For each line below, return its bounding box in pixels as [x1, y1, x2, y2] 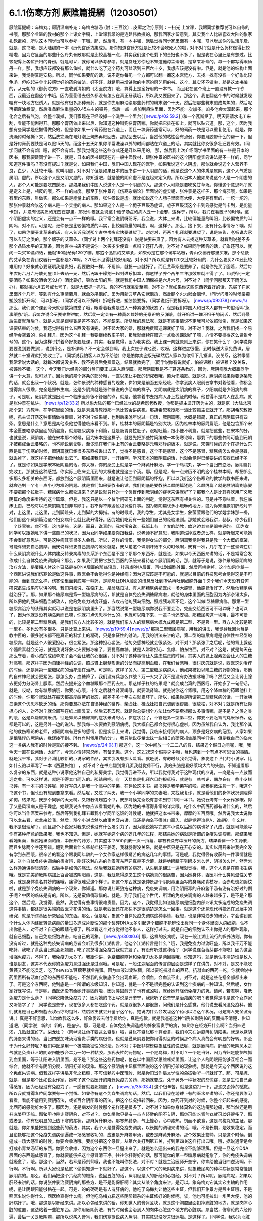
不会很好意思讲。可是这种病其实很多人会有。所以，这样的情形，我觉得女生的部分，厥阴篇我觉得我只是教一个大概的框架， [9, 537, 252, 543]
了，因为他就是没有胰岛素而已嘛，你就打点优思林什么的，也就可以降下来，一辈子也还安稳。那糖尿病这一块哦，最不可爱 [9, 612, 248, 618]
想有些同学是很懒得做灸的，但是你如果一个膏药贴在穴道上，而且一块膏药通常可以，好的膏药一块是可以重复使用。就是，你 [9, 127, 252, 133]
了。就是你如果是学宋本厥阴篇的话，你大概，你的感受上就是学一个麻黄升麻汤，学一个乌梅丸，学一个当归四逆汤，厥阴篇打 [9, 462, 252, 467]
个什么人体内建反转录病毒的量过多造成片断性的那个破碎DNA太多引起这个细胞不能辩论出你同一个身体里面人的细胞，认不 [9, 920, 249, 926]
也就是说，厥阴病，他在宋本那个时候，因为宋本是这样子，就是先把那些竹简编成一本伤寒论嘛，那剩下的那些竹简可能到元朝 [9, 434, 252, 440]
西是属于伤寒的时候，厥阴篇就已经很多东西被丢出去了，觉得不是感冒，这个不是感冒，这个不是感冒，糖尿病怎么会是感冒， [9, 448, 252, 454]
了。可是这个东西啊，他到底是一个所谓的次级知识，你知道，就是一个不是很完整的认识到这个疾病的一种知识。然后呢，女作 [9, 981, 252, 987]
